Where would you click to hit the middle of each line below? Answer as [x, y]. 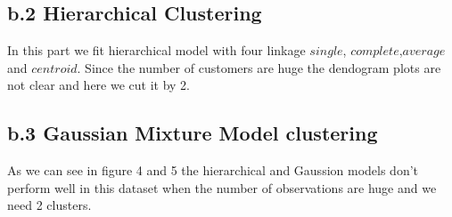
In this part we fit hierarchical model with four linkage [156, 50]
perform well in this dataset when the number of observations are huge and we [222, 187]
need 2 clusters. [49, 205]
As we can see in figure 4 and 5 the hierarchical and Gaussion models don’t [213, 170]
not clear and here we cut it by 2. [99, 85]
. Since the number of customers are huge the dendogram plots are [259, 67]
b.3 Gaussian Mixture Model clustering [193, 133]
